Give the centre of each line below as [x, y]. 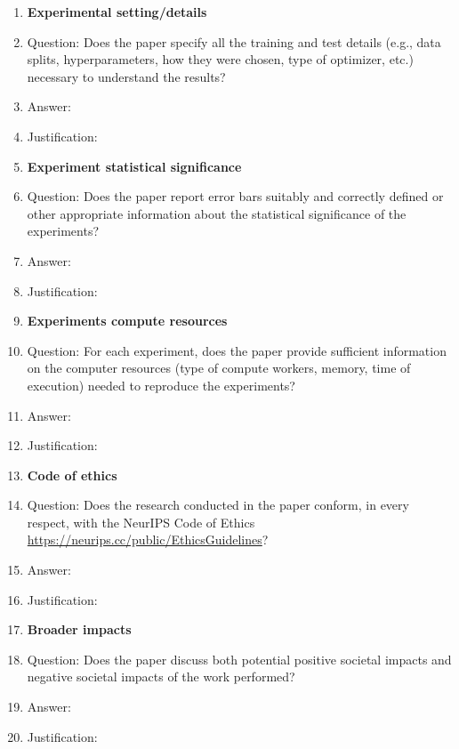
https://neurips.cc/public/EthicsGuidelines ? [148, 540]
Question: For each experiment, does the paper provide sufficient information [237, 350]
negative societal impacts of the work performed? [161, 677]
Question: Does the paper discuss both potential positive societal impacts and [239, 659]
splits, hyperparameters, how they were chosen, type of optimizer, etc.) [220, 59]
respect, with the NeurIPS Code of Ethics [141, 522]
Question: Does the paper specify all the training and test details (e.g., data [234, 41]
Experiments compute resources [127, 321]
